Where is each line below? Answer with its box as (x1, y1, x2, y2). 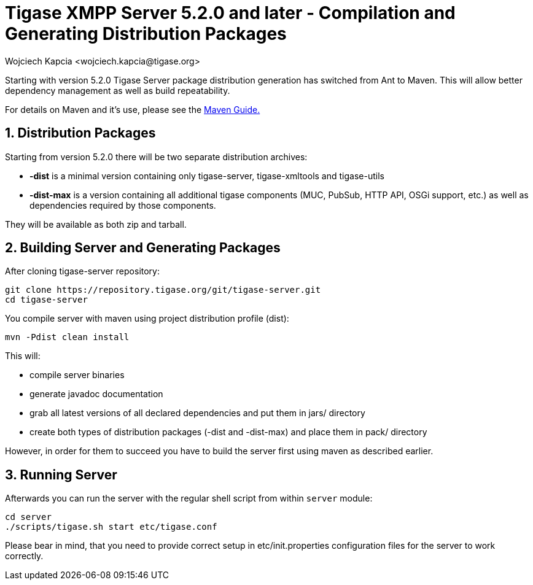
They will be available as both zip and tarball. (5, 219, 187, 230)
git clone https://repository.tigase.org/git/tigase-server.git (5, 285, 321, 295)
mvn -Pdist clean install (5, 332, 130, 343)
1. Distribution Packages (5, 125, 156, 141)
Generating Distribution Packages (5, 23, 287, 44)
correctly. (5, 551, 44, 562)
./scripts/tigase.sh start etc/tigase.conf (5, 522, 217, 532)
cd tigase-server (5, 295, 88, 305)
